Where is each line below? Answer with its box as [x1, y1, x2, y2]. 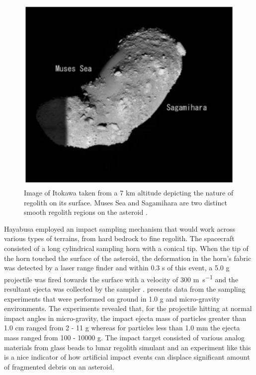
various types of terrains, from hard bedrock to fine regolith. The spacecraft [4, 233, 235, 244]
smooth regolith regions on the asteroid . [24, 207, 148, 217]
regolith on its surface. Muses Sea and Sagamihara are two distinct [24, 197, 227, 207]
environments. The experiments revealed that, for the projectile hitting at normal [4, 303, 252, 313]
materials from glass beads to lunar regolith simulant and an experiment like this [4, 342, 251, 352]
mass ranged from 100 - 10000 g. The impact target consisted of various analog [4, 332, 245, 343]
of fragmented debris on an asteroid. [4, 361, 114, 372]
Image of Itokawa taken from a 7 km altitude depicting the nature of [24, 187, 234, 198]
